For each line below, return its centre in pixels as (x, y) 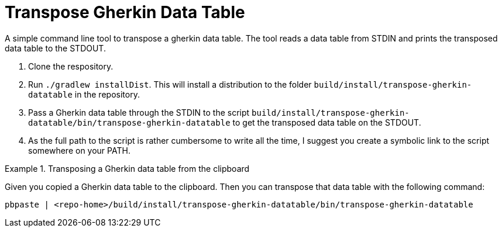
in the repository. (107, 94)
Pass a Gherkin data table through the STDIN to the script (139, 112)
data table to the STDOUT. (55, 48)
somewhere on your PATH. (79, 150)
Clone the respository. (71, 66)
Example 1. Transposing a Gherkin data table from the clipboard (127, 168)
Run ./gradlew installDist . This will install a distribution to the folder (170, 84)
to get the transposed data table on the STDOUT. (327, 122)
